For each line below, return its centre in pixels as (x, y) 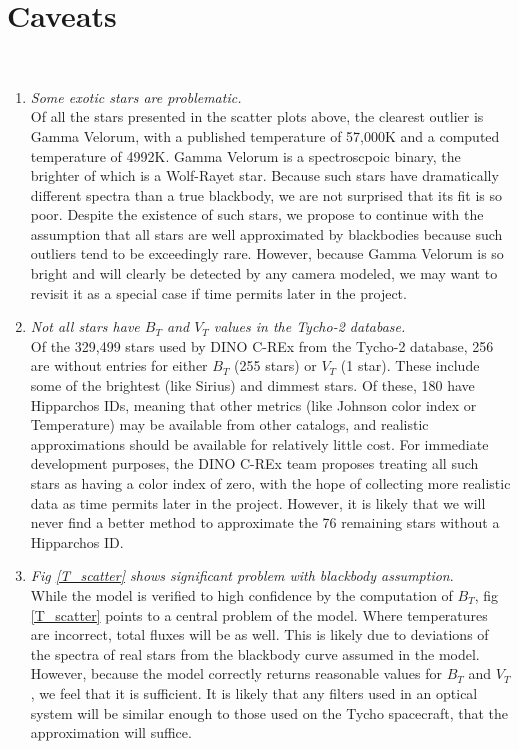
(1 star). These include (410, 365)
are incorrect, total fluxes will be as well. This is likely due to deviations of (259, 634)
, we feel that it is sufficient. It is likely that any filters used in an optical (254, 692)
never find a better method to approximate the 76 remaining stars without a (265, 522)
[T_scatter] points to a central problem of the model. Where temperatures (259, 614)
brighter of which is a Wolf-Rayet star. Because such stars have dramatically (264, 175)
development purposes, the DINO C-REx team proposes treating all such (254, 463)
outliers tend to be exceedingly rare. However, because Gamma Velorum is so (267, 253)
